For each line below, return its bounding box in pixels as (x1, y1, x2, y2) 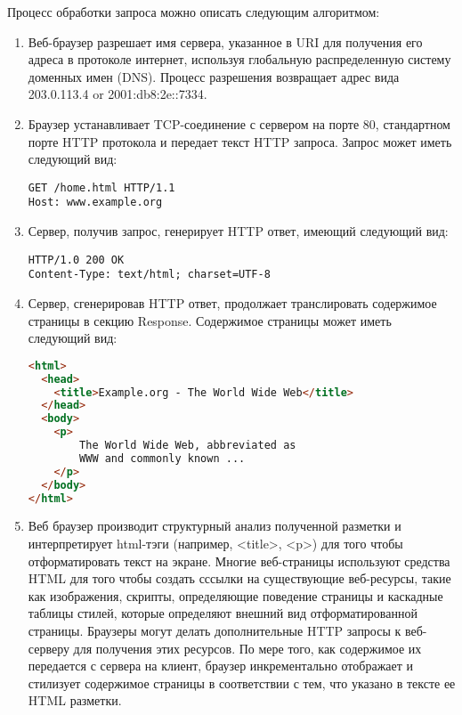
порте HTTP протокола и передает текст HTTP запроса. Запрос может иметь (28, 132, 452, 150)
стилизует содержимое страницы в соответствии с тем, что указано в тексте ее (28, 673, 456, 692)
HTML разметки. (28, 691, 122, 710)
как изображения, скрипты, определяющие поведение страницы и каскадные (28, 586, 443, 605)
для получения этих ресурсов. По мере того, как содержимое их (73, 638, 422, 657)
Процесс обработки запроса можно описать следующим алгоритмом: (7, 3, 380, 20)
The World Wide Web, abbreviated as (79, 439, 296, 451)
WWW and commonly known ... (79, 451, 246, 465)
